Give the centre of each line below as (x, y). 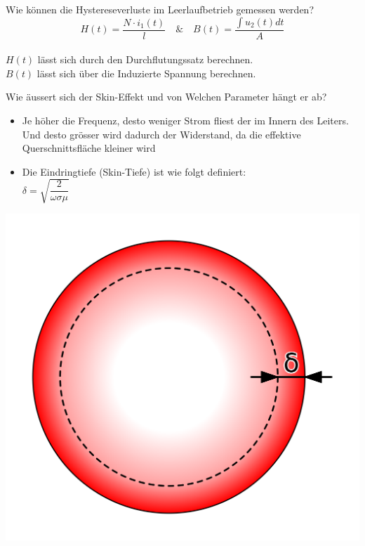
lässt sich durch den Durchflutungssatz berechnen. (145, 59)
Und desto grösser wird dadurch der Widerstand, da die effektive (161, 134)
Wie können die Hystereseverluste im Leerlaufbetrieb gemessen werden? (160, 9)
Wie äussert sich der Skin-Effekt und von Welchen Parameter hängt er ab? (166, 97)
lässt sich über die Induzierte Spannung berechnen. (146, 73)
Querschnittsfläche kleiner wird (89, 148)
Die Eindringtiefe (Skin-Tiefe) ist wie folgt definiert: (134, 171)
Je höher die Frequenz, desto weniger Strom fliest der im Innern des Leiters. (185, 120)
